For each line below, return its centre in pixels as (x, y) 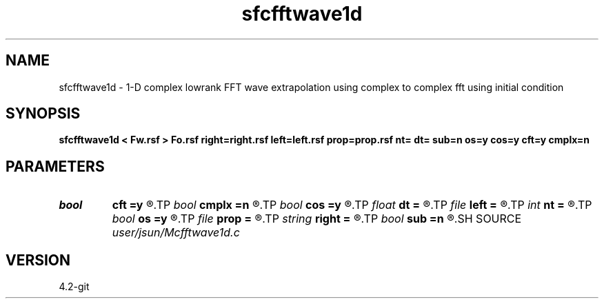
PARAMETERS (55, 166)
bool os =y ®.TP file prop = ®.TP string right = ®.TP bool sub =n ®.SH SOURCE (317, 219)
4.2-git (74, 287)
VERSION (38, 260)
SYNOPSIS (43, 114)
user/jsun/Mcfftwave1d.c (176, 233)
